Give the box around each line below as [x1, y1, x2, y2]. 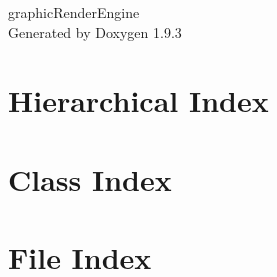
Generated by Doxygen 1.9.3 [8, 21, 182, 42]
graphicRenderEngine [8, 2, 140, 22]
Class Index [8, 158, 172, 199]
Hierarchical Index [8, 80, 269, 121]
